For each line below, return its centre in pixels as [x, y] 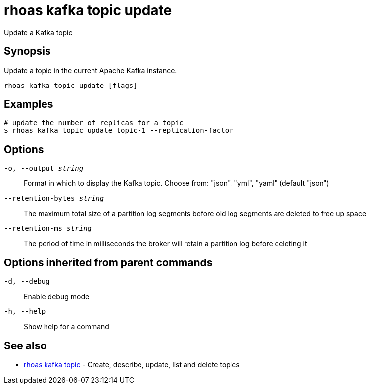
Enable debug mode [57, 297]
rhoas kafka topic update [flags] [71, 85]
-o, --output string [44, 168]
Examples [29, 104]
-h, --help [25, 312]
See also [25, 345]
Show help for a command [67, 327]
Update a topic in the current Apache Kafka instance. [91, 70]
